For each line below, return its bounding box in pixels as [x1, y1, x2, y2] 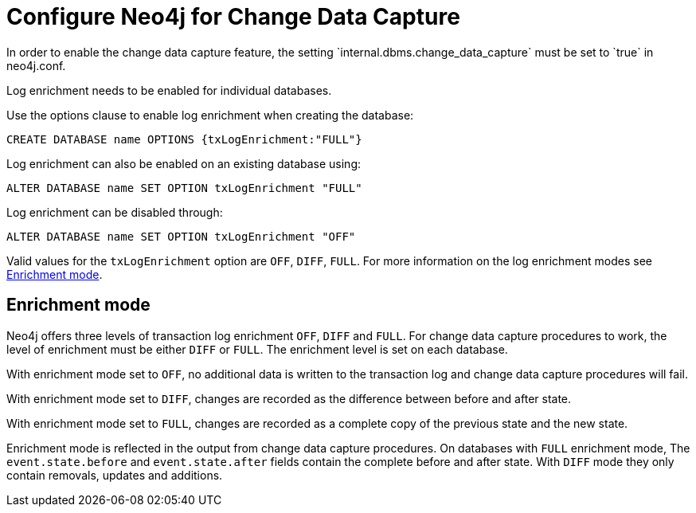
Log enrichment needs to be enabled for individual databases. [6, 83, 332, 97]
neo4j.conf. [6, 58, 66, 72]
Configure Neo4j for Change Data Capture [6, 3, 460, 30]
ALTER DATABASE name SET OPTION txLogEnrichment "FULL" [6, 181, 362, 194]
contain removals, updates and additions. [6, 468, 223, 482]
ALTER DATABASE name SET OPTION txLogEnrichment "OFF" [6, 229, 356, 243]
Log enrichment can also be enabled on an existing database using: [6, 156, 361, 170]
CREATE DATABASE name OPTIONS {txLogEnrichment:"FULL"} [6, 132, 362, 146]
